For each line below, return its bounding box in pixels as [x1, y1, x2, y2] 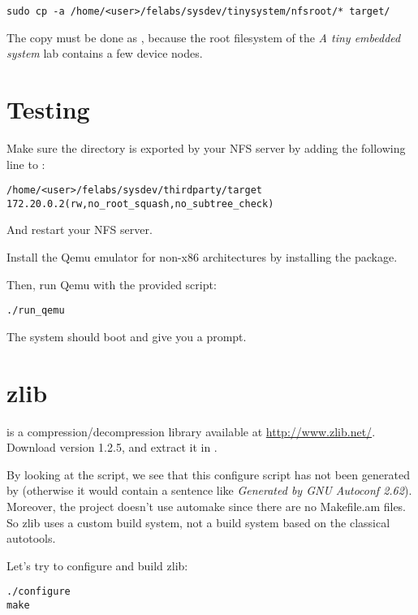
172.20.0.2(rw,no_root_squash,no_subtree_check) [6, 197, 274, 210]
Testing [6, 93, 90, 126]
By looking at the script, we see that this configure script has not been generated [6, 466, 410, 483]
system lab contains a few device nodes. [6, 45, 203, 62]
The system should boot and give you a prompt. [6, 327, 247, 344]
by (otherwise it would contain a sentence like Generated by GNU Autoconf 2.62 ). [6, 482, 412, 499]
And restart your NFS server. [6, 221, 153, 238]
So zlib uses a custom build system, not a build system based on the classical [6, 513, 390, 531]
